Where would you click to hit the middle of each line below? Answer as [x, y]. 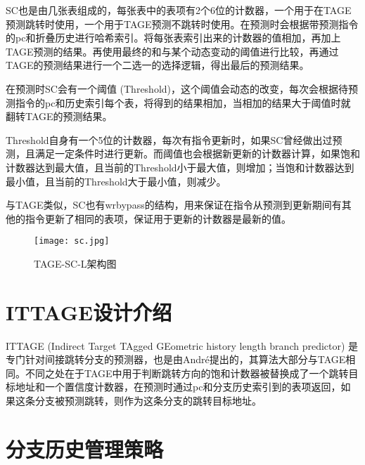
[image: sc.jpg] [72, 241]
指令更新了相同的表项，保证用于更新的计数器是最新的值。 [158, 218]
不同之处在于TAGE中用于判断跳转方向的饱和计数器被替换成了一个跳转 [187, 373]
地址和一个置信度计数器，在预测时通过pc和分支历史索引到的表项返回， [178, 387]
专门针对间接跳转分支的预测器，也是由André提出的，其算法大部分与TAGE [176, 359]
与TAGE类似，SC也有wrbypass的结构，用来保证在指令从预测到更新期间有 [174, 205]
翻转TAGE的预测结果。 [59, 116]
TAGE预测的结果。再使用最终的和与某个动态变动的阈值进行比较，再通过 [172, 51]
